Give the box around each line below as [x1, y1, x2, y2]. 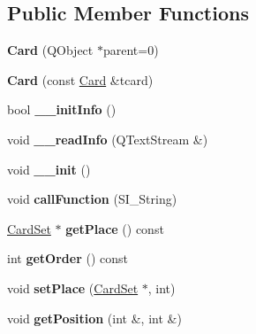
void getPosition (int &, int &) [7, 308, 182, 327]
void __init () [7, 159, 91, 178]
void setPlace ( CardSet [7, 278, 139, 297]
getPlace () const [65, 219, 164, 237]
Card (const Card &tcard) [7, 70, 154, 89]
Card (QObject [7, 41, 94, 59]
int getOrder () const [7, 249, 128, 268]
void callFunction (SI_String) [7, 190, 177, 208]
